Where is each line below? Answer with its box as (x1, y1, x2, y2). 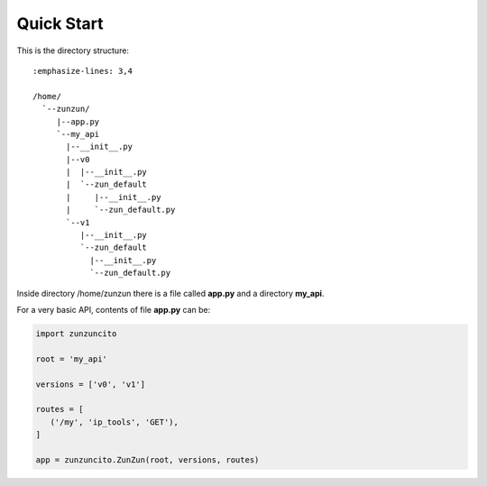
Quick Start (16, 14, 104, 33)
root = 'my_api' (35, 353, 108, 364)
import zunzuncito (35, 328, 117, 338)
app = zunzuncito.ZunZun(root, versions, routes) (35, 454, 260, 464)
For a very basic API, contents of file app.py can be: (16, 304, 211, 315)
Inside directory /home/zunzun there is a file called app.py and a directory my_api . (16, 288, 325, 298)
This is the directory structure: (16, 45, 130, 56)
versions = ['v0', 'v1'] (35, 379, 146, 390)
